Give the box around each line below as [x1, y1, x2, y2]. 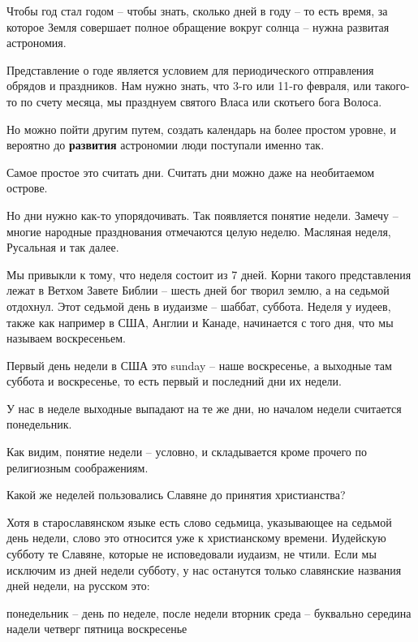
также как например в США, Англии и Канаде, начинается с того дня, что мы [6, 313, 394, 330]
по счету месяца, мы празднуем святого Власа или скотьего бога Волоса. [20, 93, 382, 110]
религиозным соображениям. [6, 459, 149, 476]
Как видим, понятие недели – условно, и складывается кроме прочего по [6, 443, 367, 460]
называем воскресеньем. [6, 330, 126, 347]
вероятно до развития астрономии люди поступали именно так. [6, 136, 325, 153]
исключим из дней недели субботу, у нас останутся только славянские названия [6, 561, 402, 578]
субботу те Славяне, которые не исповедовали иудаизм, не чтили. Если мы [6, 545, 377, 562]
